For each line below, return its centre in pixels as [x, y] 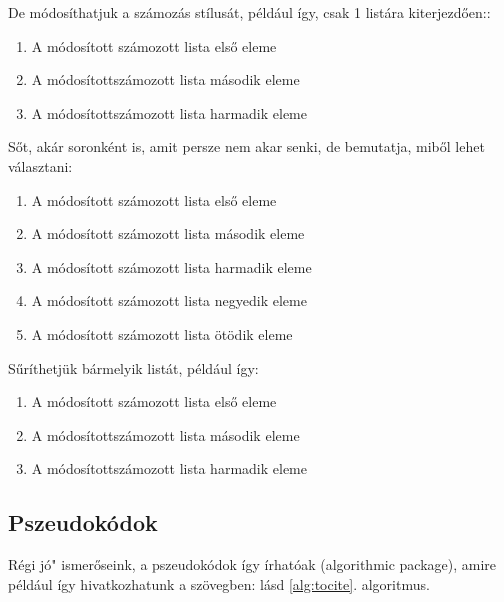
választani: [40, 165]
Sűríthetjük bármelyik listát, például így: [133, 367]
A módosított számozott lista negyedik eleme [169, 300]
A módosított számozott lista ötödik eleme [162, 333]
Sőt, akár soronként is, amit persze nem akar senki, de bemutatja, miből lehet [246, 146]
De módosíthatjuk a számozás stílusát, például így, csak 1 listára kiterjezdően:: [249, 12]
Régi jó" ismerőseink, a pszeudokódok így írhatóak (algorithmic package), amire [252, 564]
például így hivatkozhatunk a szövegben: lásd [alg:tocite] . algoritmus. [219, 583]
